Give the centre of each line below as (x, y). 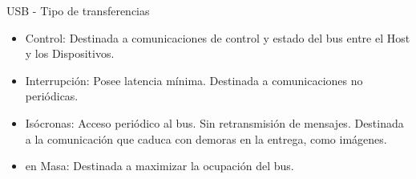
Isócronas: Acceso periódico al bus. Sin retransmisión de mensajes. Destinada (214, 122)
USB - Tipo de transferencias (78, 10)
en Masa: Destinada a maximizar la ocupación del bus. (160, 166)
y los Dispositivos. (70, 53)
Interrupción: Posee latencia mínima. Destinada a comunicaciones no (194, 80)
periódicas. (52, 96)
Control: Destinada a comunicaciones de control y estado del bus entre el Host (218, 37)
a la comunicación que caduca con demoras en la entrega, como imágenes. (206, 138)
